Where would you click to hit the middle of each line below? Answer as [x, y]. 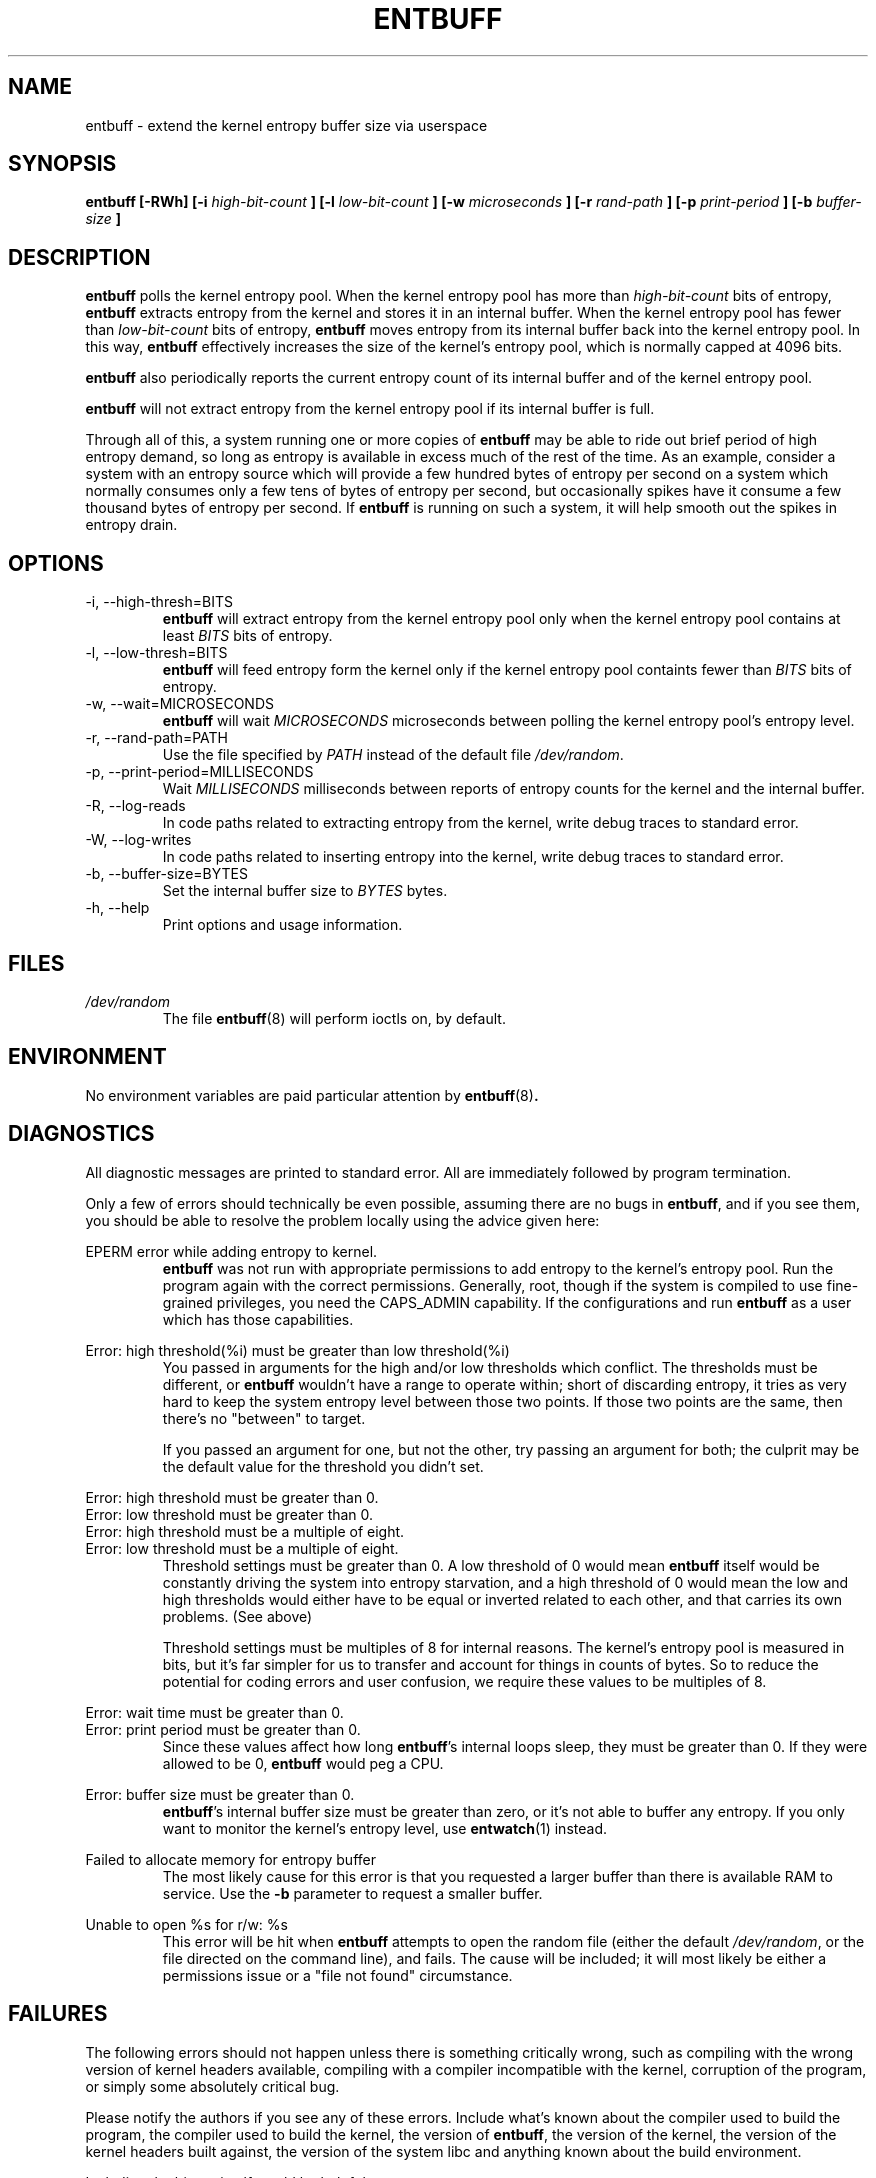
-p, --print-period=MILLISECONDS [199, 772]
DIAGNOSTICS [81, 1134]
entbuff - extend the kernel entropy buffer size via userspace [286, 125]
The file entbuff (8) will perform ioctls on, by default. [334, 1018]
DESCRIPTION [79, 257]
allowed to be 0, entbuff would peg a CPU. [303, 1763]
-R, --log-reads [135, 806]
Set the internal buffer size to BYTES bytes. [305, 891]
